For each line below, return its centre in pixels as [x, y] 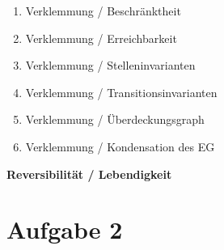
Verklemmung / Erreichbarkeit [101, 38]
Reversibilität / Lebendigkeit [89, 174]
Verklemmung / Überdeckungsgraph [115, 119]
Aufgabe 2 [65, 229]
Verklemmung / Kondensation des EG [120, 146]
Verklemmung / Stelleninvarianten [110, 65]
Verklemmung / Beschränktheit [103, 11]
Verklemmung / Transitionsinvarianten [121, 92]
